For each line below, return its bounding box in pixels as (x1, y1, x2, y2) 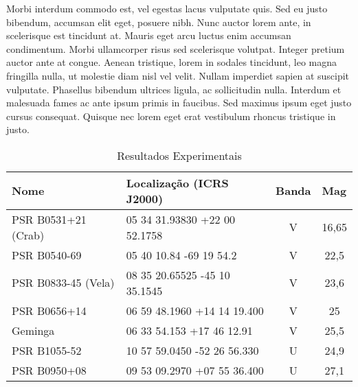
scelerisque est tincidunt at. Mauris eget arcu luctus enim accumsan (6, 28, 291, 43)
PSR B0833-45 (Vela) (12, 274, 115, 291)
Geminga (12, 322, 55, 338)
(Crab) (12, 226, 45, 243)
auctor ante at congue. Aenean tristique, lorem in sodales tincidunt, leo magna (6, 55, 337, 69)
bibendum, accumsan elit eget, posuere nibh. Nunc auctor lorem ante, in (6, 14, 311, 29)
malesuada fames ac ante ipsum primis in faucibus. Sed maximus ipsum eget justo (6, 95, 352, 110)
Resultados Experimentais (117, 147, 242, 163)
